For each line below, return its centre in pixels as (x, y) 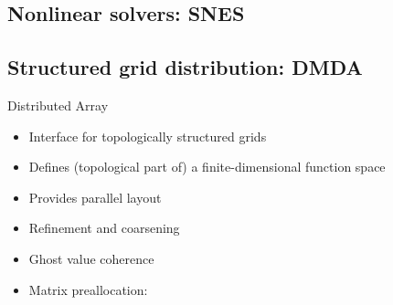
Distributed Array (58, 105)
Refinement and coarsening (104, 228)
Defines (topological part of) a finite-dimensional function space (207, 167)
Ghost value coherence (91, 258)
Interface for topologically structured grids (148, 136)
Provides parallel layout (95, 197)
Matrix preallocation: (88, 289)
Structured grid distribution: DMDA (185, 67)
